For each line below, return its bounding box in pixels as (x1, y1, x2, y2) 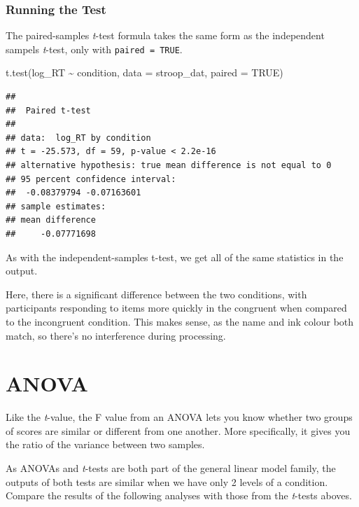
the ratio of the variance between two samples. (6, 437, 205, 452)
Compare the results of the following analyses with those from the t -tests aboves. (6, 488, 352, 503)
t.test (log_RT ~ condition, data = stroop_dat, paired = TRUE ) (6, 65, 283, 80)
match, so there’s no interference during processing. (6, 328, 226, 342)
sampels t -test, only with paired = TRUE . (6, 41, 183, 56)
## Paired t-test (6, 105, 91, 116)
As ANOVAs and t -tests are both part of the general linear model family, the (6, 461, 336, 475)
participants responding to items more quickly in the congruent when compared (6, 300, 347, 315)
